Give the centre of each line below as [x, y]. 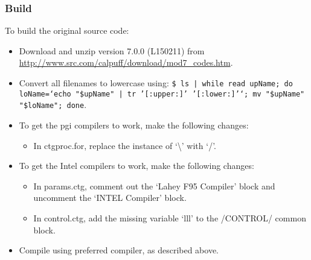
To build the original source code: [67, 30]
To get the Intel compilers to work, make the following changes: [136, 166]
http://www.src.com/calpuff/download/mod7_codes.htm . [126, 62]
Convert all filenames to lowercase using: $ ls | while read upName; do [156, 83]
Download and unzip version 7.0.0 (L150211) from [112, 50]
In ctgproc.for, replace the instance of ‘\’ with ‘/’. [125, 145]
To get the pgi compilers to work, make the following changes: [134, 125]
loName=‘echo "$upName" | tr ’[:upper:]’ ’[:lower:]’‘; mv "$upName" [162, 94]
